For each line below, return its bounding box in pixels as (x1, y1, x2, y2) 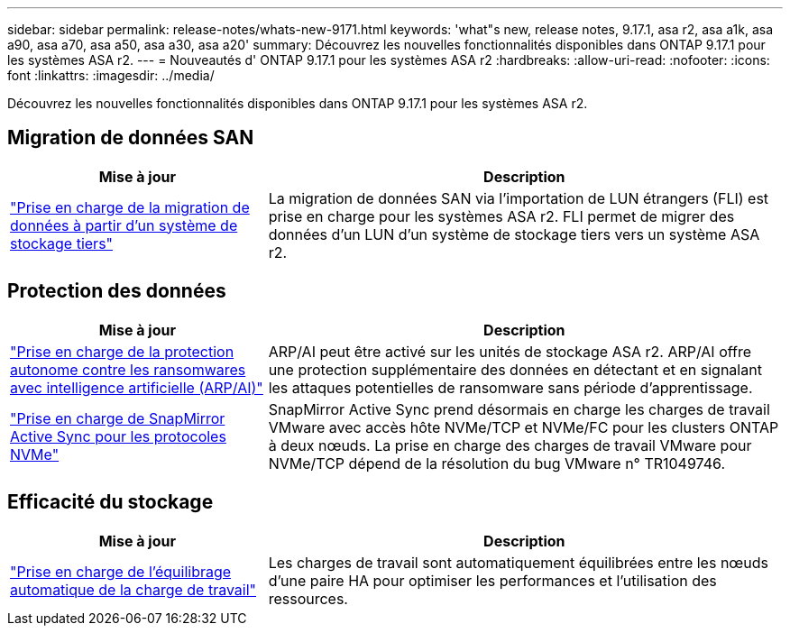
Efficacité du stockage (7, 491, 214, 514)
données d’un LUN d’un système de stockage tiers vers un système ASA (268, 225, 760, 243)
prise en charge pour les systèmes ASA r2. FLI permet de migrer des (268, 206, 735, 225)
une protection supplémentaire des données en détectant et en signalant (268, 360, 762, 379)
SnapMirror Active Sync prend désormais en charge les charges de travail (268, 399, 770, 418)
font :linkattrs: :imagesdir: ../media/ (7, 68, 215, 83)
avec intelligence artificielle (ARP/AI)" (10, 378, 263, 397)
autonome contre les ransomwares (10, 360, 246, 379)
